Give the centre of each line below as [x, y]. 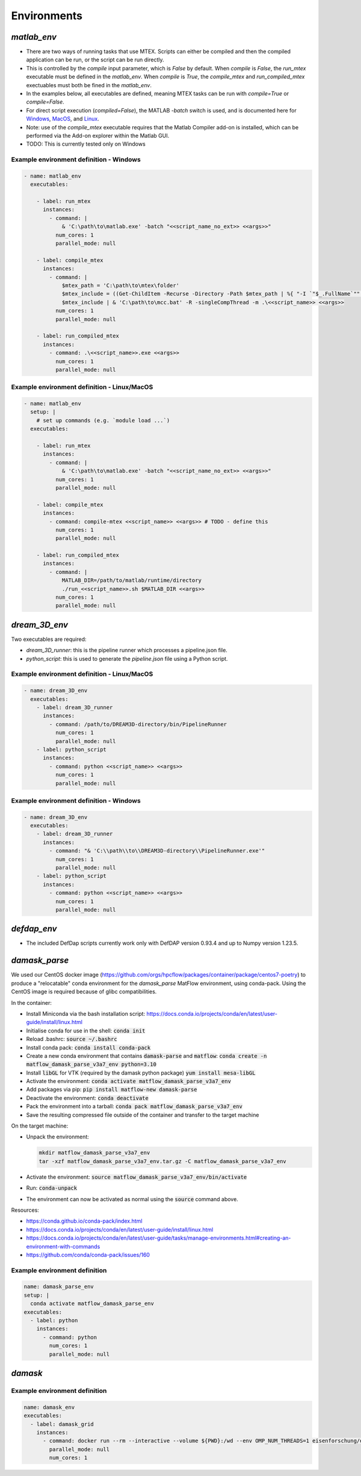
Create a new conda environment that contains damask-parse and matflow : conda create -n [147, 1055]
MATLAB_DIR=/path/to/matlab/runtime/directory [131, 580]
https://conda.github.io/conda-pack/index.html [84, 1221]
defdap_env [34, 929]
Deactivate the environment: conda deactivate [87, 1098]
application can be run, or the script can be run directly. [95, 60]
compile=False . [45, 102]
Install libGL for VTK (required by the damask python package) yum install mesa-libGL [141, 1073]
